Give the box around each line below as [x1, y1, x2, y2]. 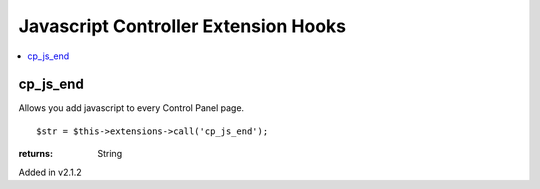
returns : [18, 148, 54, 160]
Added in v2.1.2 [18, 166, 82, 178]
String [97, 148, 123, 160]
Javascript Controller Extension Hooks [18, 15, 347, 37]
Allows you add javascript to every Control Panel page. [18, 102, 245, 114]
